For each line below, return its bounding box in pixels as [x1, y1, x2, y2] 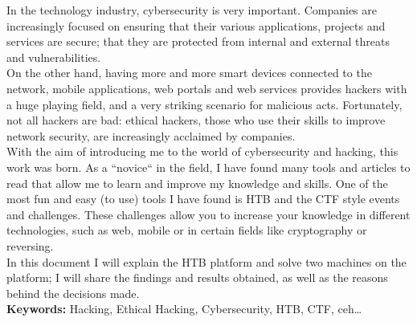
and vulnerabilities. [6, 48, 101, 65]
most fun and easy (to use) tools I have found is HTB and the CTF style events [6, 190, 400, 207]
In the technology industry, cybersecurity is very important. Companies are [6, 2, 378, 18]
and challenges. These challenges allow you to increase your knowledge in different [6, 206, 411, 222]
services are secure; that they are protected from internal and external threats [6, 33, 390, 50]
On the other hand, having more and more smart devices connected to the [6, 64, 372, 81]
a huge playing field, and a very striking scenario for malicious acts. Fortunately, [6, 96, 403, 112]
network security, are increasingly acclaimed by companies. [6, 127, 296, 144]
